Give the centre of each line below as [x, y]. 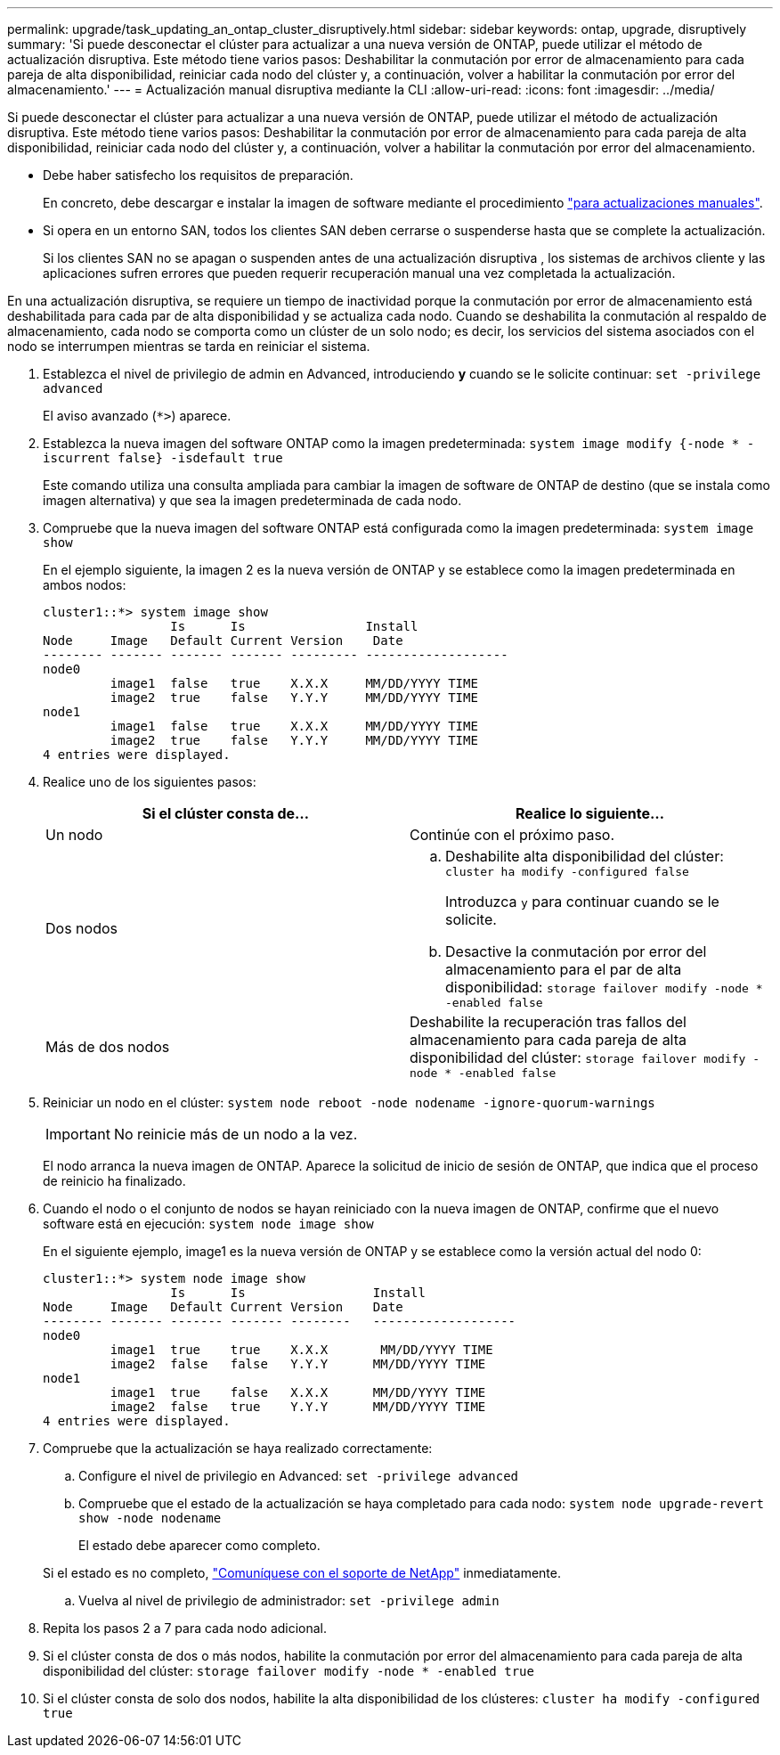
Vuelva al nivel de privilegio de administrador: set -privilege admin [289, 1600]
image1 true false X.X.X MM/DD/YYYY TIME [298, 1392]
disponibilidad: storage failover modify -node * [604, 987]
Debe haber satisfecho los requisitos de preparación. [198, 175]
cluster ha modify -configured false [567, 872]
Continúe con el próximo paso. [512, 835]
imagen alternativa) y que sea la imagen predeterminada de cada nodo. [252, 500]
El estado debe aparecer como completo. [199, 1545]
